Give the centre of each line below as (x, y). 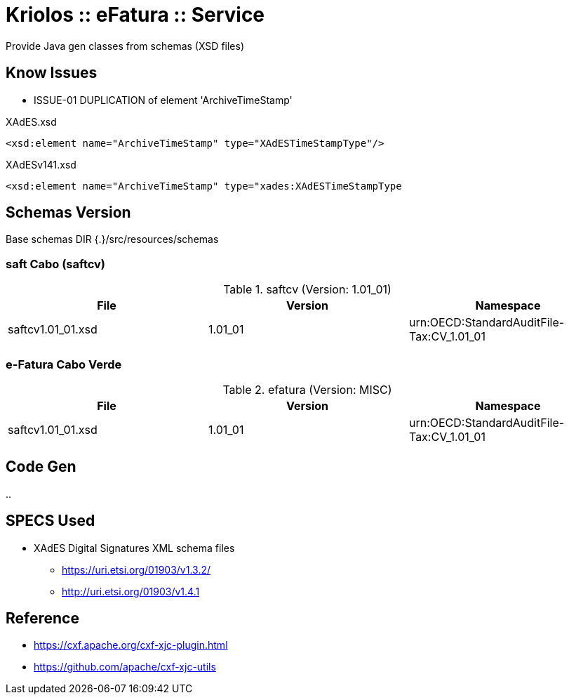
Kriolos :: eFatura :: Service (135, 15)
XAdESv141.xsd (41, 164)
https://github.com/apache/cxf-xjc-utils (125, 667)
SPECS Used (51, 521)
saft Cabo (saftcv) (56, 264)
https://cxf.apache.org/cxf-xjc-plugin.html (131, 645)
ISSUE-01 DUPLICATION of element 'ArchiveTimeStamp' (163, 100)
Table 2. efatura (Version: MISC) (307, 389)
